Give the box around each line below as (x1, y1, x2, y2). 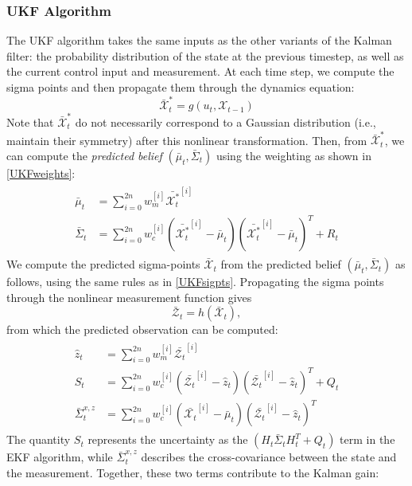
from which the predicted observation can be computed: (6, 321, 278, 338)
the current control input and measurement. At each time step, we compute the (6, 63, 395, 80)
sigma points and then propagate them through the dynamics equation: (6, 79, 355, 95)
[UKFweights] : (6, 164, 76, 181)
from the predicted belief (220, 256, 341, 272)
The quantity (6, 431, 71, 448)
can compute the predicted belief (6, 147, 162, 163)
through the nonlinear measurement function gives (6, 288, 252, 305)
